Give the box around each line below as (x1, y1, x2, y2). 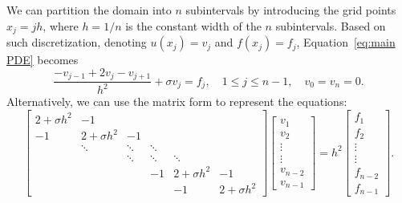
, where (43, 17, 79, 34)
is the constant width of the (125, 17, 262, 34)
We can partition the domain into (6, 2, 172, 18)
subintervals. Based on (275, 17, 386, 34)
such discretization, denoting (6, 34, 147, 51)
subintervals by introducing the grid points (185, 2, 396, 18)
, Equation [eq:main (296, 34, 396, 51)
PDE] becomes (6, 51, 79, 68)
